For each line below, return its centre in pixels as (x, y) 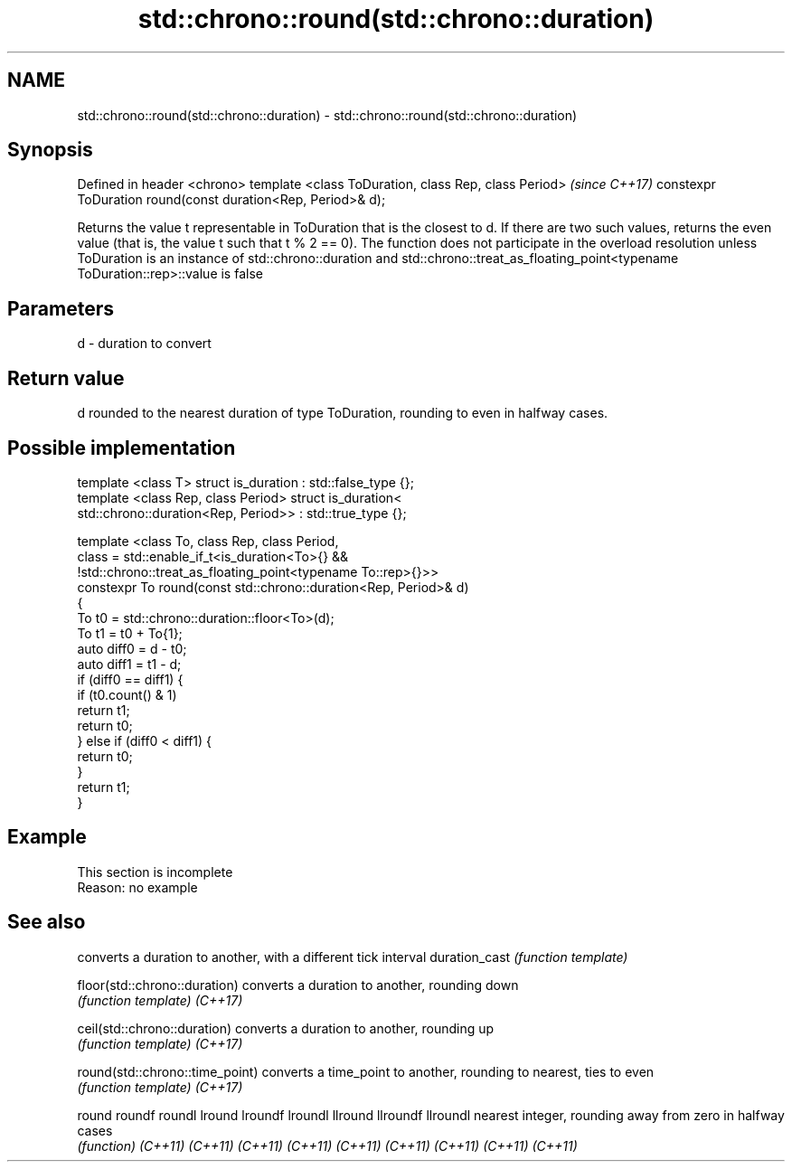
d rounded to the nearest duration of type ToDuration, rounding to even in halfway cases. (343, 413)
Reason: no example (137, 887)
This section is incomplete (155, 872)
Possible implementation (122, 448)
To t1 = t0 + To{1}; (130, 633)
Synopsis (50, 150)
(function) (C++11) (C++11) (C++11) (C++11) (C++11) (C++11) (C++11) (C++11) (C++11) (327, 1145)
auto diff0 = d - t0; (132, 648)
